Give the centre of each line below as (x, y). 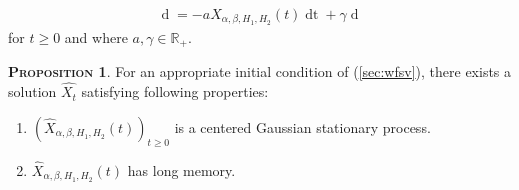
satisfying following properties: (175, 91)
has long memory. (181, 169)
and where (96, 36)
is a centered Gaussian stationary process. (302, 126)
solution (32, 91)
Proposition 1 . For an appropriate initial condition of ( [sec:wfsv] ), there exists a (260, 71)
